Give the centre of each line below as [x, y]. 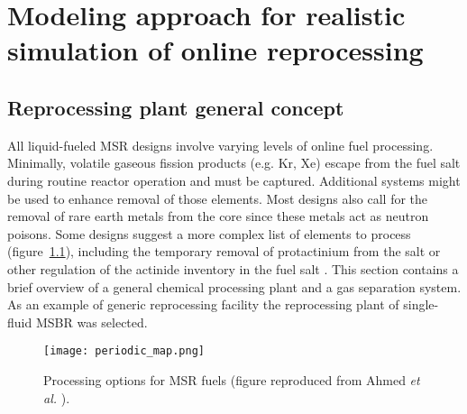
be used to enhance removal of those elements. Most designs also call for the [218, 198]
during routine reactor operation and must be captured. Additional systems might [234, 180]
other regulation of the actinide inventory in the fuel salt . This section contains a [233, 268]
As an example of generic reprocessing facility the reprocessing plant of [203, 304]
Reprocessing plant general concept [176, 107]
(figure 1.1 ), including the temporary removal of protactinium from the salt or [224, 251]
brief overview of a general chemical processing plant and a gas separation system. [234, 286]
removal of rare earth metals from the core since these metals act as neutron [218, 216]
